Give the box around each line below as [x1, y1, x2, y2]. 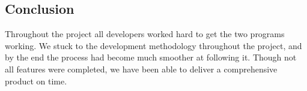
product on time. [5, 74, 67, 87]
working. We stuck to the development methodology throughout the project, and [5, 39, 302, 51]
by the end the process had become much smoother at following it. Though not [5, 51, 297, 63]
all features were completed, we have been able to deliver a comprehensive [5, 62, 278, 75]
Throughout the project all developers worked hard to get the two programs [5, 28, 285, 40]
